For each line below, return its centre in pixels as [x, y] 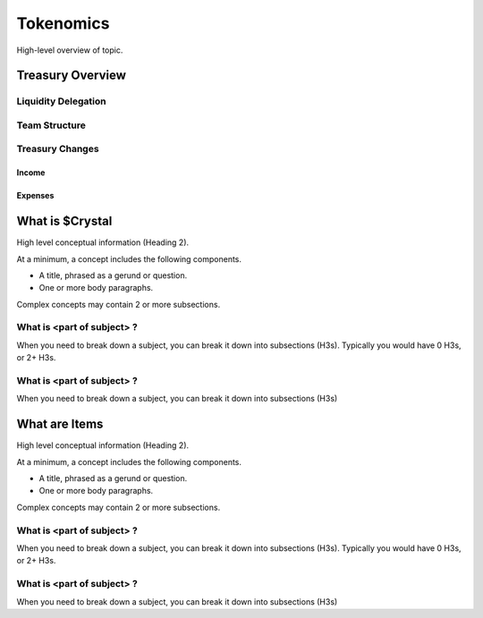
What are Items [60, 424]
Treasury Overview [72, 76]
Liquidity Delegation [61, 101]
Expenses [35, 196]
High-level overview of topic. [70, 50]
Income [31, 173]
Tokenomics [63, 23]
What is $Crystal [64, 221]
